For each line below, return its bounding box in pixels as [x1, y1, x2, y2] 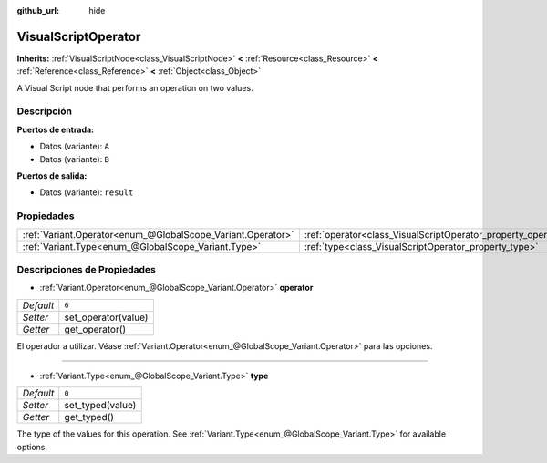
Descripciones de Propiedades [16, 262, 157, 275]
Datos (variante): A [39, 141, 109, 152]
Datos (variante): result [39, 187, 134, 198]
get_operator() [64, 323, 127, 335]
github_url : [16, 5, 59, 15]
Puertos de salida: [16, 170, 88, 181]
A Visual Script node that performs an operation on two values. [16, 82, 254, 93]
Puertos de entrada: [16, 124, 95, 135]
